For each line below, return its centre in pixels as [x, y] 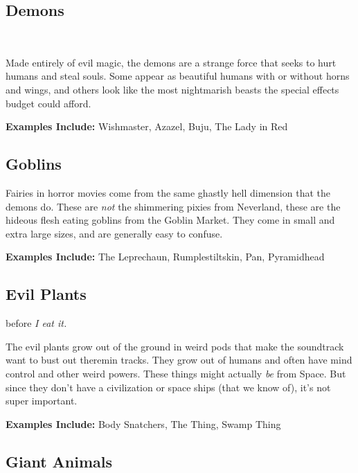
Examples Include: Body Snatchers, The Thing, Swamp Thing [143, 423]
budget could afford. [48, 103]
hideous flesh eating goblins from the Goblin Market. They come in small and [170, 220]
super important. [42, 401]
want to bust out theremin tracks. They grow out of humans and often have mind [179, 360]
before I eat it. [36, 323]
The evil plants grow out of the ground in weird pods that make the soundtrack [175, 346]
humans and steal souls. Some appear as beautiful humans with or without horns [178, 76]
